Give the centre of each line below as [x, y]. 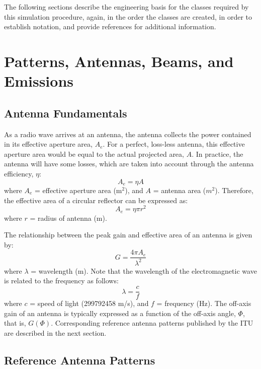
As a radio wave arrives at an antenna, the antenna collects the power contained [128, 134]
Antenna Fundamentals [66, 113]
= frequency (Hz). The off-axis [204, 303]
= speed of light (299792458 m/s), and [89, 303]
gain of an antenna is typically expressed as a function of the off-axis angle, [120, 313]
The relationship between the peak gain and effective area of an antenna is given [128, 235]
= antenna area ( [180, 190]
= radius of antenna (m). [68, 218]
